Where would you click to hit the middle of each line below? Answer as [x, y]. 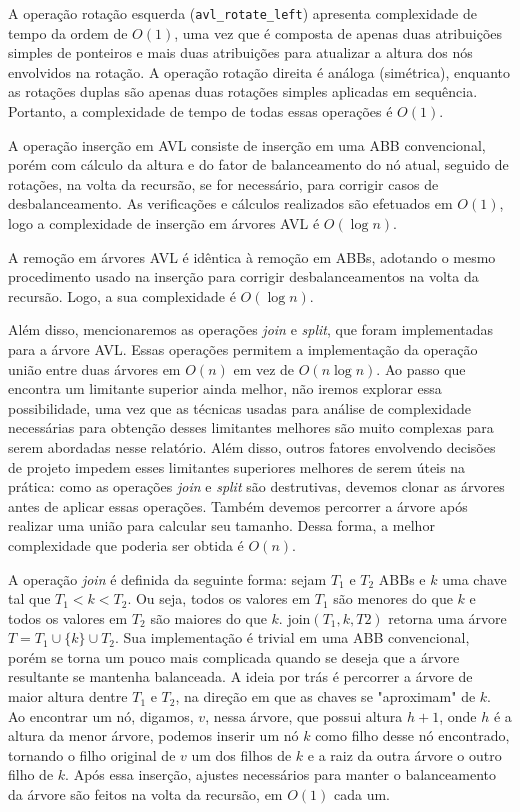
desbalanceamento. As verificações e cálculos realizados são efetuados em [230, 203]
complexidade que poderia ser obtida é [126, 544]
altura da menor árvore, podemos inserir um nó [153, 735]
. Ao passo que [421, 368]
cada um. [362, 794]
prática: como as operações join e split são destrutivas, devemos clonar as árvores [256, 486]
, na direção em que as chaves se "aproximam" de [325, 696]
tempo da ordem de [68, 32]
